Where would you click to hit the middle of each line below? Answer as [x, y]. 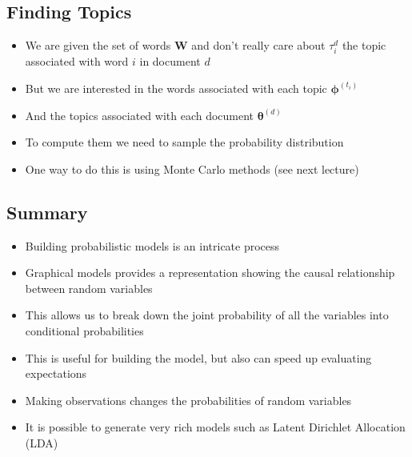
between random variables [89, 288]
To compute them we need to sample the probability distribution [184, 142]
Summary [47, 212]
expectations [56, 373]
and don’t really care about [258, 45]
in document [170, 61]
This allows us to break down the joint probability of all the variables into [207, 315]
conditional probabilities [84, 330]
